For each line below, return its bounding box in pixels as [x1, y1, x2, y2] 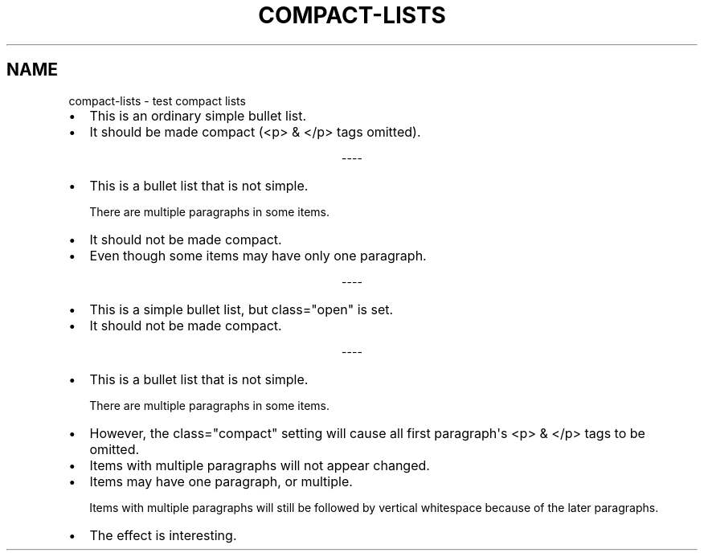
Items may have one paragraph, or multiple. [89, 473, 353, 489]
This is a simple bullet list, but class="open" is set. [89, 301, 394, 317]
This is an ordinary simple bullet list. [89, 107, 307, 124]
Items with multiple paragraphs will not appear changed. [89, 457, 430, 473]
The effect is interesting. [89, 526, 237, 543]
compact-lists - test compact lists [68, 93, 246, 108]
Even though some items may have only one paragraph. [89, 247, 427, 264]
